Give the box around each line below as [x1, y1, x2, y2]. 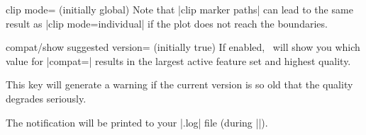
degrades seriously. [6, 90, 87, 105]
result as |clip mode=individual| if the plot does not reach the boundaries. [6, 16, 328, 30]
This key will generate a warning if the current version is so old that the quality [6, 77, 353, 92]
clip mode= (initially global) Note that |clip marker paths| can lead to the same [6, 2, 353, 16]
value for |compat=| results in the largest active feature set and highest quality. [6, 53, 351, 68]
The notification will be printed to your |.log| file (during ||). [6, 115, 268, 129]
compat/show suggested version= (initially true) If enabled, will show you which [6, 40, 360, 54]
